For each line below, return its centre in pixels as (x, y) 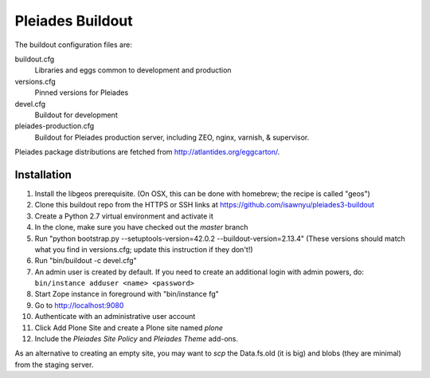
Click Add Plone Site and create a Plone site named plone (129, 328)
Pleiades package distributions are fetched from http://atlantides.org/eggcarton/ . (147, 152)
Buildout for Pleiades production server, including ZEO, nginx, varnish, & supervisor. (172, 137)
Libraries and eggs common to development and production (133, 70)
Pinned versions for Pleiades (82, 93)
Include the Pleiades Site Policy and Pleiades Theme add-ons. (137, 339)
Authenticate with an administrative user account (115, 317)
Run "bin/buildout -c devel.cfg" (86, 261)
